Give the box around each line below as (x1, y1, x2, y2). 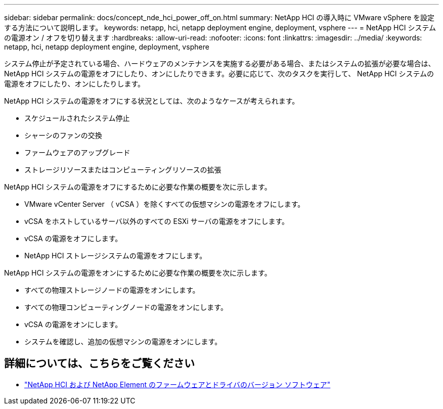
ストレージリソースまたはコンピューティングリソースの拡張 (24, 165, 221, 174)
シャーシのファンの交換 (24, 131, 102, 140)
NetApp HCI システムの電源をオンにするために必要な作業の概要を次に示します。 (4, 268, 272, 277)
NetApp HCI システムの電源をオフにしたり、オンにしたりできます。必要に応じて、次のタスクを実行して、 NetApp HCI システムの (4, 69, 434, 78)
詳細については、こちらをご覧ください (4, 357, 195, 370)
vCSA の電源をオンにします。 (24, 320, 122, 329)
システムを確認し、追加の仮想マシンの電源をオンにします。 (24, 337, 222, 346)
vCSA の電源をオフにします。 (24, 234, 122, 243)
